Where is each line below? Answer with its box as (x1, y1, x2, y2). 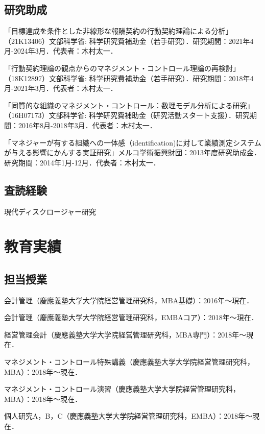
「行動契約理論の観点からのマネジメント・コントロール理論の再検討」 (4, 62, 240, 73)
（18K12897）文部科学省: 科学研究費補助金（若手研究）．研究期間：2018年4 (4, 73, 254, 83)
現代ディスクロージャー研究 (4, 206, 97, 216)
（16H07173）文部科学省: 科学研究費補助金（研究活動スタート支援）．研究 (4, 110, 250, 120)
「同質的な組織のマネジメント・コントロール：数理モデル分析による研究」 (4, 100, 254, 110)
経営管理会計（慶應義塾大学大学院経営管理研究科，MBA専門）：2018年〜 (4, 329, 247, 340)
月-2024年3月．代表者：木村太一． (4, 45, 117, 56)
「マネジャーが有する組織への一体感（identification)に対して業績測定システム (4, 137, 261, 148)
